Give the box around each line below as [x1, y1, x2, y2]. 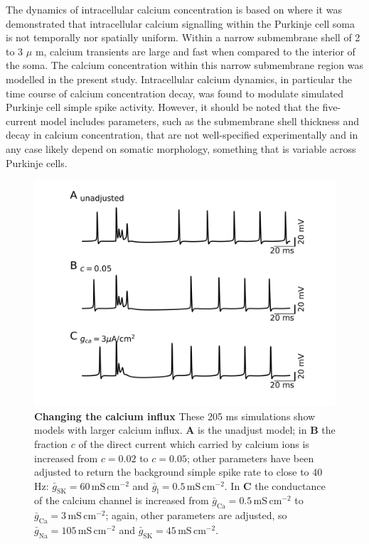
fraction [34, 436, 68, 451]
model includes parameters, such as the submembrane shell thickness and [40, 113, 359, 128]
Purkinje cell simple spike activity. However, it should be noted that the [6, 100, 319, 114]
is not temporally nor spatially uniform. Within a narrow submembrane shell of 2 [6, 30, 360, 45]
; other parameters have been [186, 450, 314, 465]
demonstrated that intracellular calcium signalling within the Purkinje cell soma [6, 16, 355, 31]
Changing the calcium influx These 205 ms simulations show [34, 408, 316, 423]
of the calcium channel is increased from [34, 493, 209, 508]
